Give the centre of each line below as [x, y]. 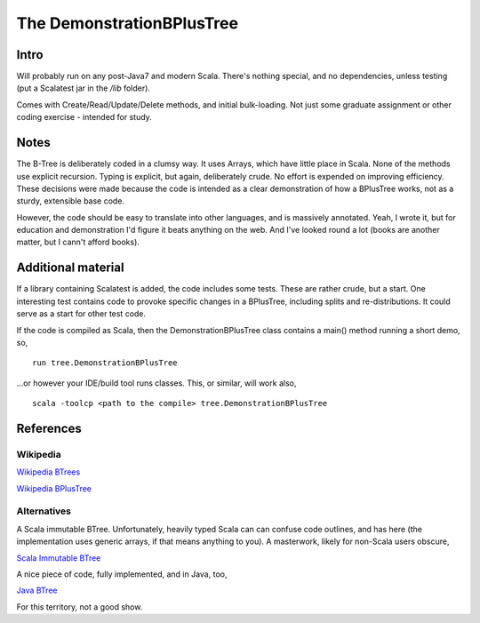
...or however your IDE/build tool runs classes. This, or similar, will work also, [156, 383]
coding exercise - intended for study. [84, 117]
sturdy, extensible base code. [70, 201]
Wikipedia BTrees [48, 472]
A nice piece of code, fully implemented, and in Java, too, [122, 574]
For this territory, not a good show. [80, 607]
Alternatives [44, 511]
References [49, 428]
